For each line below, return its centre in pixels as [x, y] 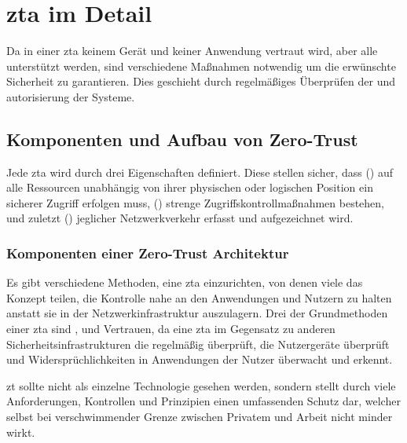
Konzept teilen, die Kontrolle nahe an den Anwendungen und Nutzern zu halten [199, 297]
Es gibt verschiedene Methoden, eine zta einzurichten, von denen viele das [185, 282]
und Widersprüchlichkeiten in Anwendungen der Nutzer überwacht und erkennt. [200, 359]
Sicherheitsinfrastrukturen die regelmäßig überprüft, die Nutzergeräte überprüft [198, 344]
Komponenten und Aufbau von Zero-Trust [182, 139]
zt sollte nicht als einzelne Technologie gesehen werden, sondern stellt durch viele [201, 385]
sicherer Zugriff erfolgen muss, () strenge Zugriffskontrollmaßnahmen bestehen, [195, 202]
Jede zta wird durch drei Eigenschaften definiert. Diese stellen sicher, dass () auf [200, 172]
